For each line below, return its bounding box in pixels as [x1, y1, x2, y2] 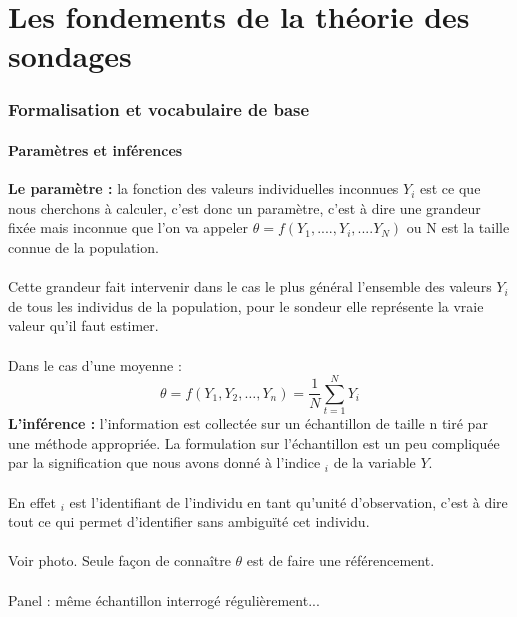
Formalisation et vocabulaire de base [8, 97, 310, 122]
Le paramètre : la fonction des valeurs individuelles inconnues [8, 178, 399, 199]
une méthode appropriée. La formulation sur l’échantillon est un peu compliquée [8, 432, 500, 453]
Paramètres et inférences [8, 140, 183, 160]
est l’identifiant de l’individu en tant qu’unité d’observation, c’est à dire [69, 491, 508, 512]
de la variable [333, 452, 416, 473]
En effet [8, 491, 57, 512]
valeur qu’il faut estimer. [8, 315, 159, 336]
